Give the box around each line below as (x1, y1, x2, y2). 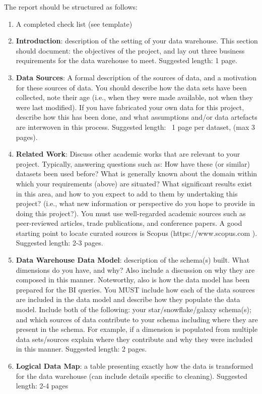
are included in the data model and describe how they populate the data (16, 294, 240, 305)
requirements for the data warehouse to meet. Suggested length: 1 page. (16, 55, 237, 66)
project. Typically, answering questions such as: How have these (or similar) (16, 158, 250, 169)
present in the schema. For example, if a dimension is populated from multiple (16, 324, 258, 334)
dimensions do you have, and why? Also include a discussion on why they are (16, 264, 255, 275)
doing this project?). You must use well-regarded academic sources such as (16, 208, 246, 218)
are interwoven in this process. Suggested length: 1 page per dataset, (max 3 (16, 121, 255, 132)
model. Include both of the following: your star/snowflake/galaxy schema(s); (16, 304, 251, 315)
